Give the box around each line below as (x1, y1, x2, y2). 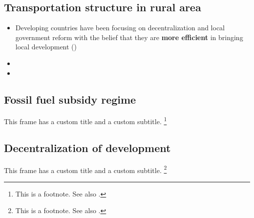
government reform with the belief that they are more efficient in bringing (15, 32, 243, 42)
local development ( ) (15, 42, 77, 52)
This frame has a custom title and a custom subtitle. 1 (4, 115, 167, 127)
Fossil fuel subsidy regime (4, 91, 136, 107)
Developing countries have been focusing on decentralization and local (15, 22, 225, 33)
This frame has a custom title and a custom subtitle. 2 (4, 163, 167, 175)
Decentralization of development (4, 140, 171, 155)
